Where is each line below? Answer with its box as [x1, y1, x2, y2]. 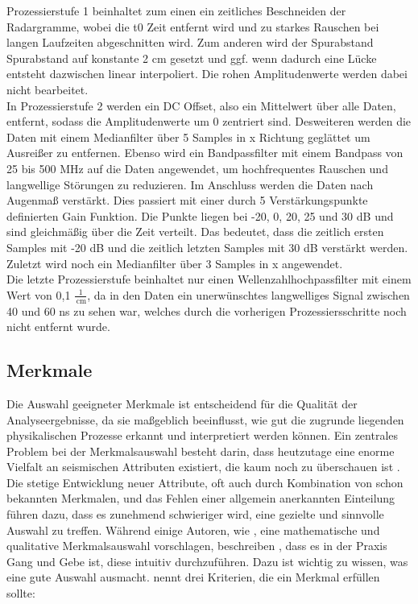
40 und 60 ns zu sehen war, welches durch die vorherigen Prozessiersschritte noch [6, 302, 407, 319]
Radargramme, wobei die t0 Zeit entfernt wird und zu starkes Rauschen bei [6, 18, 379, 35]
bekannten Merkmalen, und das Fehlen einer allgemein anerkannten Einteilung [6, 490, 395, 507]
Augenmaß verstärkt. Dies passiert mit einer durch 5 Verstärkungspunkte [6, 192, 368, 209]
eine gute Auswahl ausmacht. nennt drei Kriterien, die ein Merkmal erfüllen [6, 569, 380, 585]
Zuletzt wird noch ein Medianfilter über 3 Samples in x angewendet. [6, 254, 343, 271]
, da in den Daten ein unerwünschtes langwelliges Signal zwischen [87, 286, 410, 303]
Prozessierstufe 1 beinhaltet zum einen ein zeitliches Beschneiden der [6, 2, 346, 19]
